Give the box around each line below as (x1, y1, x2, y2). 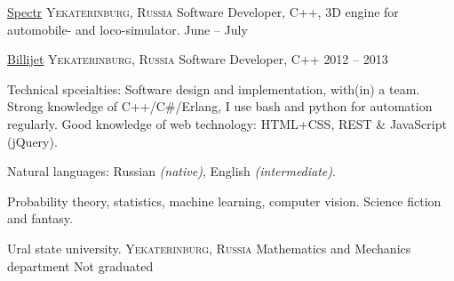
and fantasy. (7, 209, 73, 228)
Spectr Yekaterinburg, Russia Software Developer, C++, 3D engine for (7, 3, 399, 20)
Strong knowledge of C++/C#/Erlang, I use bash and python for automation (7, 97, 433, 116)
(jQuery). (7, 132, 58, 150)
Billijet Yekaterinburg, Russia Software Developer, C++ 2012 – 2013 (7, 50, 388, 68)
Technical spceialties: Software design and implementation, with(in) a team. (7, 79, 420, 98)
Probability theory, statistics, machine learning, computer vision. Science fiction (7, 191, 442, 210)
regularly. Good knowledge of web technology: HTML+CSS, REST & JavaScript (7, 114, 447, 132)
